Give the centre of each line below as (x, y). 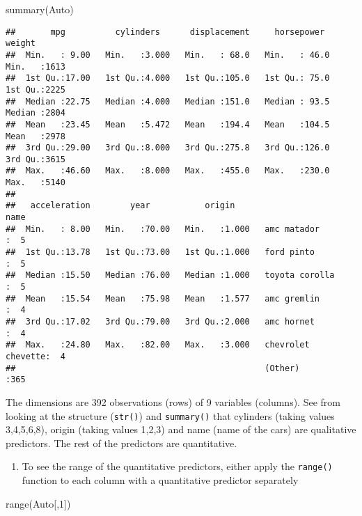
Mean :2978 (36, 136)
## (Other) (153, 368)
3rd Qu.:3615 (36, 159)
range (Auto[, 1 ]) (38, 503)
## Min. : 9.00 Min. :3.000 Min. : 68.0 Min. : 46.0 (168, 55)
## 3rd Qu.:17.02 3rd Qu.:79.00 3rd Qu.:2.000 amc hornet (160, 322)
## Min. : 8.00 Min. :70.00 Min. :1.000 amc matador (163, 229)
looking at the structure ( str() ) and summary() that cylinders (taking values (170, 415)
